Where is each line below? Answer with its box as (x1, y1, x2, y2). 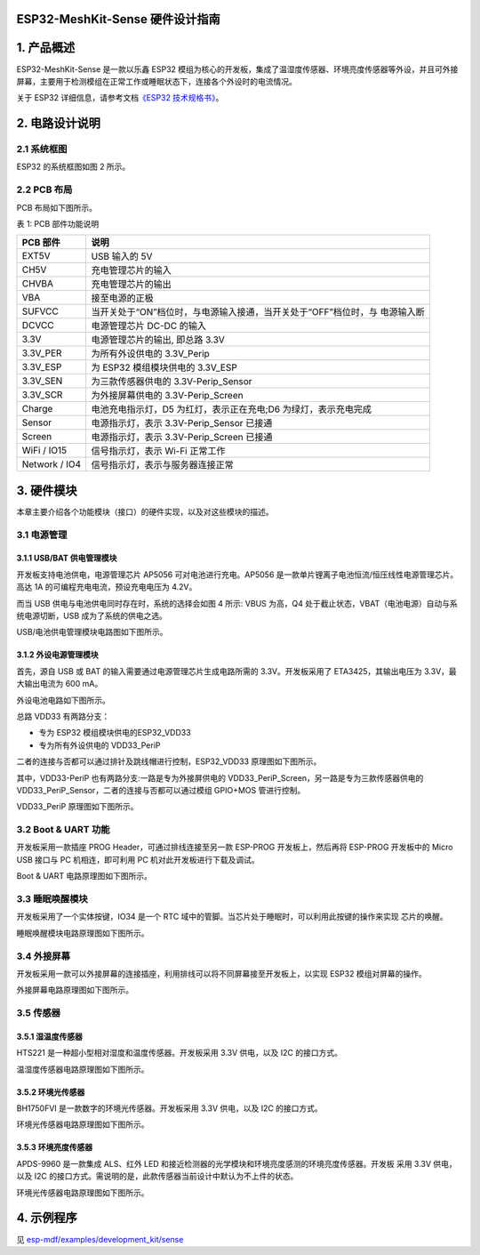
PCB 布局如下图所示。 (16, 202, 98, 213)
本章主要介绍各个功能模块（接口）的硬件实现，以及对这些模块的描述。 (16, 506, 274, 517)
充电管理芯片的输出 (91, 278, 172, 291)
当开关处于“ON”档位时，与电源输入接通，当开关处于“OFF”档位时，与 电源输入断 (91, 306, 426, 318)
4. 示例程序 (16, 1211, 77, 1226)
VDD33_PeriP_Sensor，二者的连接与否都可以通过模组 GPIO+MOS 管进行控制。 (16, 784, 306, 795)
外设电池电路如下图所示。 (16, 695, 110, 705)
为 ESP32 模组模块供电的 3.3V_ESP (91, 361, 237, 374)
